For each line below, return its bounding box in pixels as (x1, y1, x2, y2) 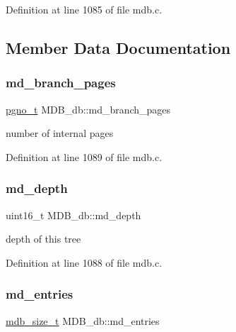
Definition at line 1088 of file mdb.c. (6, 255, 163, 270)
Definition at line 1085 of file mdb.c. (6, 2, 163, 16)
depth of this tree (6, 231, 81, 246)
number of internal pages (6, 126, 114, 140)
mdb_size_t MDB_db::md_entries (6, 313, 160, 328)
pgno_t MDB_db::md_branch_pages (6, 101, 171, 116)
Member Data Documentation (6, 36, 231, 58)
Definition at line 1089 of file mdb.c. (6, 149, 163, 164)
